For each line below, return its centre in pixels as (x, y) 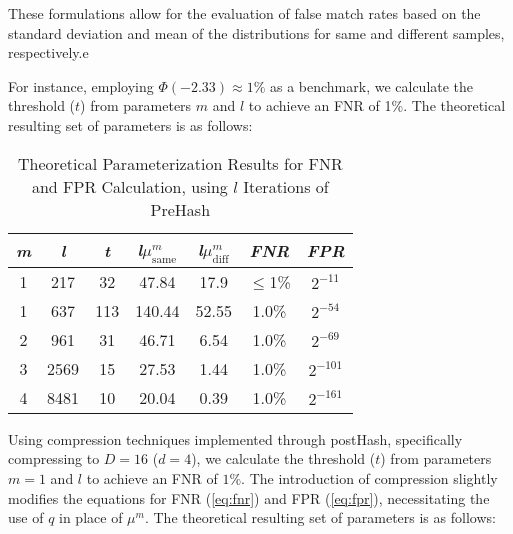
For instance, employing (81, 85)
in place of (91, 517)
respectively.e (48, 52)
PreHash (180, 209)
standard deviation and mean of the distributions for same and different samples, (256, 32)
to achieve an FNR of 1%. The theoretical (377, 105)
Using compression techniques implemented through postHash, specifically (235, 438)
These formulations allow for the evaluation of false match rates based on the (244, 13)
